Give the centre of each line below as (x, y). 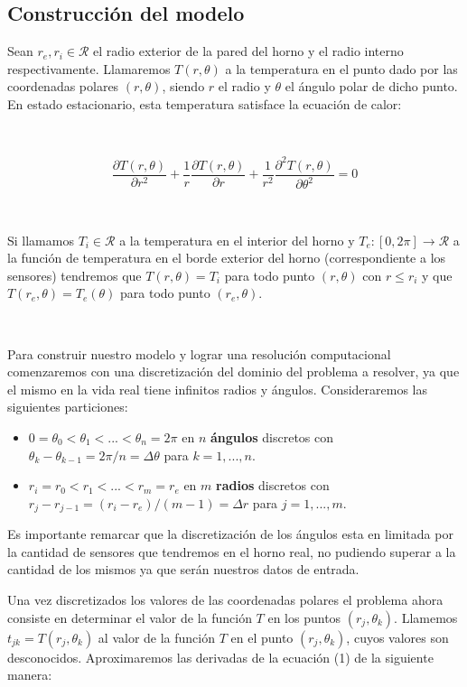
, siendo (183, 86)
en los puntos (304, 617)
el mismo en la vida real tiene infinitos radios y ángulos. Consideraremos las (218, 389)
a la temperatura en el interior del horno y (237, 240)
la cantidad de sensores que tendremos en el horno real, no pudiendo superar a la (232, 551)
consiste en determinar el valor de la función (130, 617)
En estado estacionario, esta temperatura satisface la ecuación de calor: (205, 103)
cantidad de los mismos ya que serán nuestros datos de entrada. (183, 569)
